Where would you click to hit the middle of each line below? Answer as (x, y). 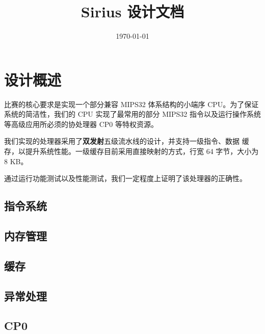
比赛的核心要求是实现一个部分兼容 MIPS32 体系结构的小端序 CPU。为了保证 (131, 104)
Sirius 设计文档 (132, 11)
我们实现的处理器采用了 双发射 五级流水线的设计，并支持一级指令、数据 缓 (127, 141)
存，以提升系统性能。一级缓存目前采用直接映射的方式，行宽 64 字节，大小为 (131, 151)
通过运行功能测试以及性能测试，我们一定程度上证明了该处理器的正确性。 (125, 178)
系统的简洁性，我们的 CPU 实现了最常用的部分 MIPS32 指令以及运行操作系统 (132, 114)
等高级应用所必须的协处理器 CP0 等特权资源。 (81, 124)
